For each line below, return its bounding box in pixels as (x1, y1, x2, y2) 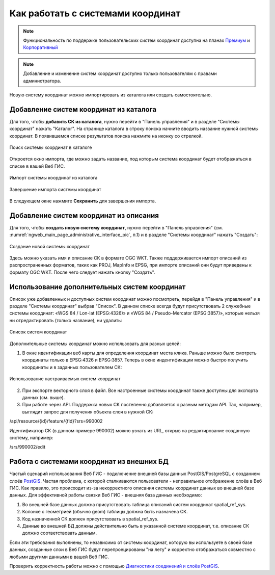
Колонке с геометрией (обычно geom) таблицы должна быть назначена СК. (22, 509, 188, 515)
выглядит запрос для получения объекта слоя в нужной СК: (22, 408, 154, 415)
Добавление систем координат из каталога (9, 105, 157, 114)
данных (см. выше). (22, 394, 65, 400)
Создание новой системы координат (9, 243, 90, 249)
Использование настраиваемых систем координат (9, 376, 121, 382)
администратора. (23, 77, 61, 84)
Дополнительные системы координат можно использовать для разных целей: (9, 341, 181, 347)
